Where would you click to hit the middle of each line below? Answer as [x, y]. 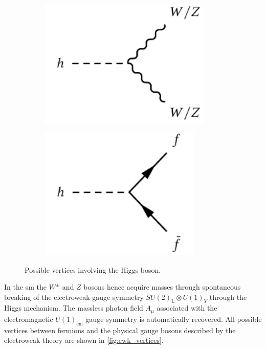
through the [228, 297]
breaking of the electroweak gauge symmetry [74, 297]
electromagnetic [29, 319]
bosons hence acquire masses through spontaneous [162, 287]
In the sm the [25, 287]
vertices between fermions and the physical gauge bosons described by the [120, 330]
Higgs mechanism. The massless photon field [74, 308]
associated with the [187, 308]
